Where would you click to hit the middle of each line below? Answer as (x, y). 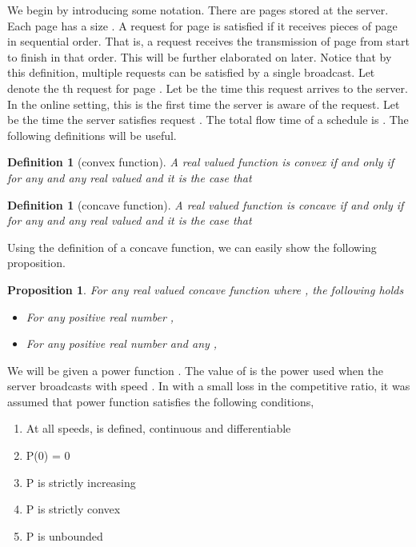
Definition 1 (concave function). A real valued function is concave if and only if (206, 204)
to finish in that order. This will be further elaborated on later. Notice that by (200, 56)
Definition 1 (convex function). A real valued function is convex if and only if (201, 162)
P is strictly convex (73, 509)
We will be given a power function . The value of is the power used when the (195, 370)
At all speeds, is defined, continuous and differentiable (158, 428)
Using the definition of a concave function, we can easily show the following (192, 247)
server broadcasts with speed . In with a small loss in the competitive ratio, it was (209, 386)
